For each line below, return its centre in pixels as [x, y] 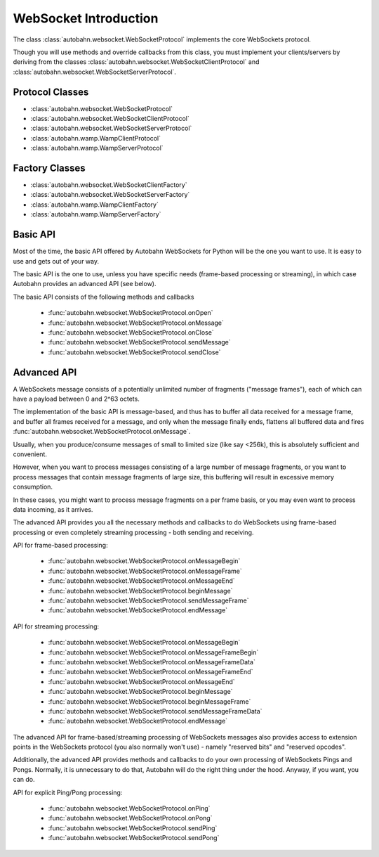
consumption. [33, 487]
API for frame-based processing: [60, 546]
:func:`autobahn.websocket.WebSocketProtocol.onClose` [131, 332]
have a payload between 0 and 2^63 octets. [76, 399]
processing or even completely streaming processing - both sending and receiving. [133, 532]
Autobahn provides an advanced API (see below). [85, 284]
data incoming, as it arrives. [53, 509]
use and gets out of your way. [56, 261]
